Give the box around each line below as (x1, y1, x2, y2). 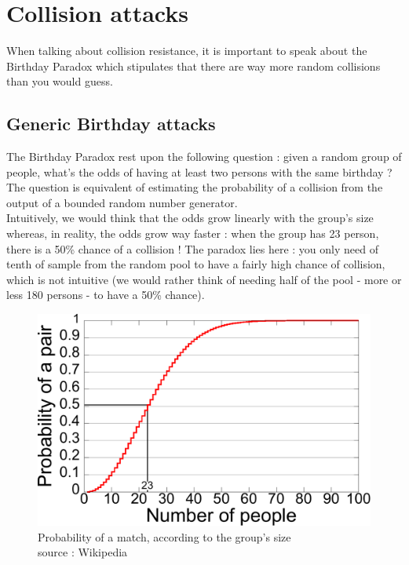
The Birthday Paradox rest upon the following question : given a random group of (6, 148, 402, 165)
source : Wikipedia (38, 544, 128, 560)
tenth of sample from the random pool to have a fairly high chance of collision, (6, 256, 385, 272)
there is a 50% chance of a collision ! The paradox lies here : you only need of (6, 240, 378, 257)
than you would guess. (6, 73, 113, 89)
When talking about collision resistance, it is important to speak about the (6, 42, 367, 59)
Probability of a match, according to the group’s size (38, 528, 291, 545)
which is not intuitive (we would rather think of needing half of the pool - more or (6, 271, 402, 287)
